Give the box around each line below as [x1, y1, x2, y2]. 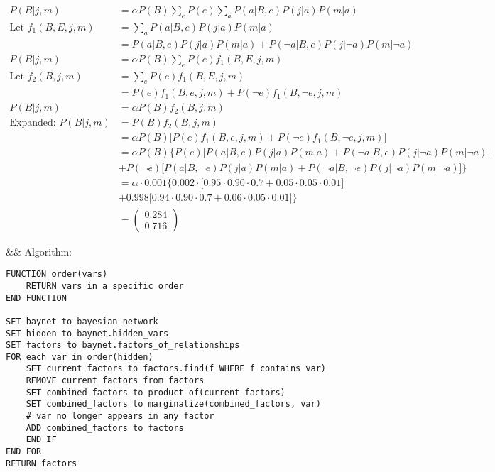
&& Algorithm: [6, 243, 72, 258]
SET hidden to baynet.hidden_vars [6, 328, 169, 339]
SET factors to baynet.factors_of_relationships [6, 340, 240, 351]
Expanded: [9, 118, 56, 128]
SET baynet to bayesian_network [6, 316, 158, 326]
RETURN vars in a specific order [26, 280, 184, 291]
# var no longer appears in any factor [26, 411, 214, 422]
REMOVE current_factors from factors [26, 375, 205, 386]
